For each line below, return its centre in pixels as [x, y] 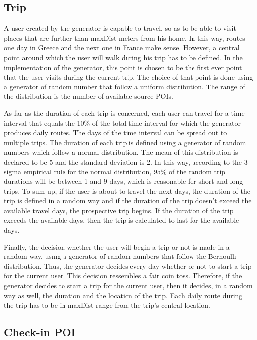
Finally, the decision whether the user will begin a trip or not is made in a [117, 246]
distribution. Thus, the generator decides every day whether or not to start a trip [128, 266]
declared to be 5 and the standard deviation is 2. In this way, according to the [123, 161]
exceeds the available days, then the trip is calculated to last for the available [122, 220]
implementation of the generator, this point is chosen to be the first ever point [123, 67]
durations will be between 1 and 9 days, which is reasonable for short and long [124, 181]
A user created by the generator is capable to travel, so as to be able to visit [120, 28]
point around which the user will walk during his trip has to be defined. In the [123, 57]
